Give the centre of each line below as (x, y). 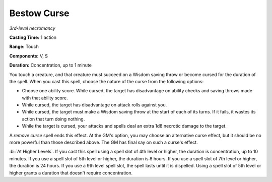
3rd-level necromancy (32, 28)
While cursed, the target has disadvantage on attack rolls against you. (94, 105)
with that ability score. (45, 98)
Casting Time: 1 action (33, 37)
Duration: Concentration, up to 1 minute (50, 65)
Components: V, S (28, 56)
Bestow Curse (39, 13)
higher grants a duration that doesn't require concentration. (71, 173)
